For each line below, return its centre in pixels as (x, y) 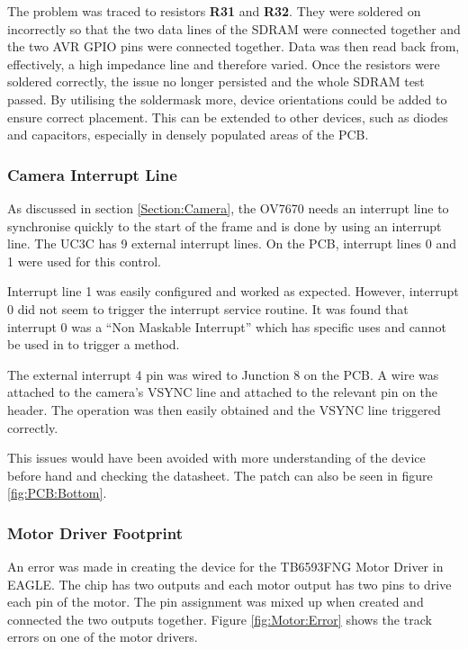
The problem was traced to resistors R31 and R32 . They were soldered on (214, 11)
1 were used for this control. (84, 261)
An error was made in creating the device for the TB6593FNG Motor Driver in (225, 567)
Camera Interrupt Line (92, 174)
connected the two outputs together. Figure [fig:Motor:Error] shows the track (220, 619)
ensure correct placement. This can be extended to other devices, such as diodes (228, 117)
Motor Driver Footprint (95, 532)
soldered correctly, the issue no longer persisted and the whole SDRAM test (216, 81)
